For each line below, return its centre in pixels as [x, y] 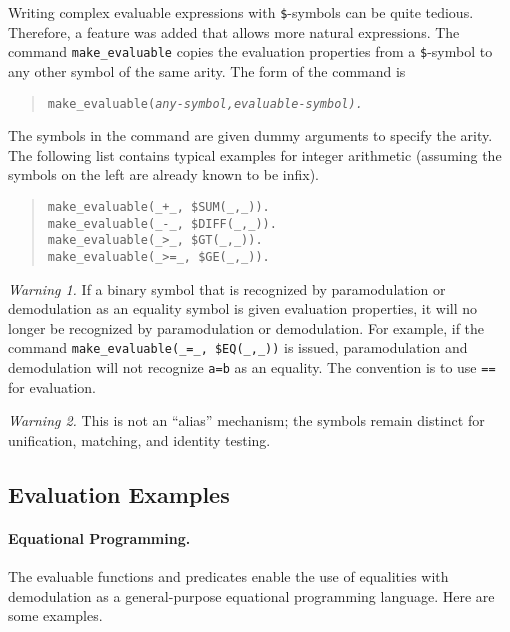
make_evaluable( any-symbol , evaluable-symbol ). [205, 103]
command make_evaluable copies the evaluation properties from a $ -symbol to [250, 51]
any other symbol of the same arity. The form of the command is [207, 70]
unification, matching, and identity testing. [139, 439]
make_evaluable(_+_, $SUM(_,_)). [158, 206]
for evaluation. [52, 386]
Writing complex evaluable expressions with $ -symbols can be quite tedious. [241, 12]
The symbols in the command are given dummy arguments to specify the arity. [250, 135]
